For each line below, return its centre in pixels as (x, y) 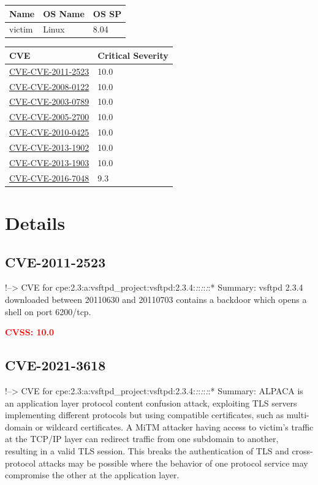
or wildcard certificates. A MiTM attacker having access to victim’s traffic (174, 426)
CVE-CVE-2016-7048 (49, 178)
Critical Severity (133, 55)
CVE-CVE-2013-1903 (49, 162)
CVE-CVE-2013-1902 (49, 147)
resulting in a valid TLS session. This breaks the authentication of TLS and (147, 450)
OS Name (64, 13)
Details (35, 222)
